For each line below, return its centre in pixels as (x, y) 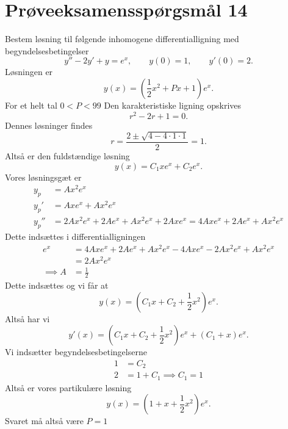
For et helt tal (31, 105)
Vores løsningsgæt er (43, 177)
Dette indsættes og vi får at (57, 285)
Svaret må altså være (44, 421)
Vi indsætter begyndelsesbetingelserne (76, 352)
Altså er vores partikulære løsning (68, 387)
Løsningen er (29, 72)
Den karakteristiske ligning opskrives (173, 105)
